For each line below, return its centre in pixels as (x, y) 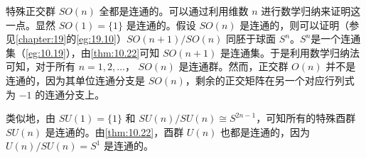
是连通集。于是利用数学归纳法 (290, 52)
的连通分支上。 (70, 94)
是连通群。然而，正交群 (233, 66)
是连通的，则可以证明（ (295, 24)
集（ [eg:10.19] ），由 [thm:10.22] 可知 (83, 52)
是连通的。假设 (161, 24)
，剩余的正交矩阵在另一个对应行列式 (270, 80)
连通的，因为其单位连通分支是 (75, 80)
